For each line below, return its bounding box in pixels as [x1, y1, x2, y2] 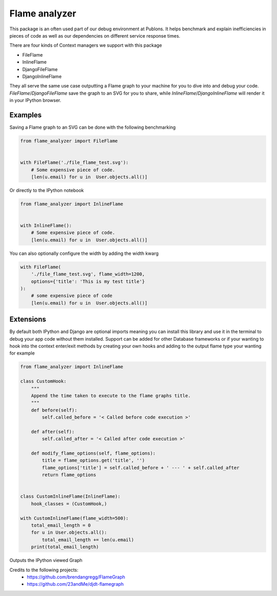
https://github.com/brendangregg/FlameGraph [27, 574, 126, 580]
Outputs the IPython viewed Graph [9, 557, 83, 564]
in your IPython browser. [9, 97, 62, 103]
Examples [9, 111, 42, 119]
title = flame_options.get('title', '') [42, 458, 145, 463]
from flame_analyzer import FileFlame [20, 138, 118, 144]
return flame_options [42, 472, 96, 478]
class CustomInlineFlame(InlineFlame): [20, 494, 121, 499]
